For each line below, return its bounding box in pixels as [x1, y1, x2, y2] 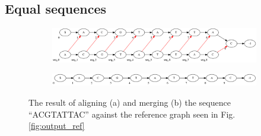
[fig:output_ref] [28, 119, 85, 132]
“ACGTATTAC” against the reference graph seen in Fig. [28, 107, 235, 120]
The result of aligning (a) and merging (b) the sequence [28, 96, 231, 108]
